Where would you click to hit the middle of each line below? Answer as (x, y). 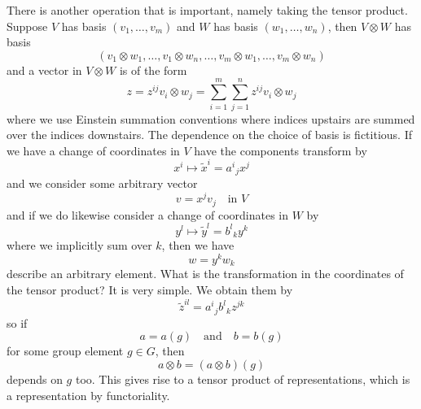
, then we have (198, 245)
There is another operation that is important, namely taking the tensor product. (207, 10)
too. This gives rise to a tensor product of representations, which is (243, 379)
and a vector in (44, 70)
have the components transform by (281, 150)
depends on (35, 379)
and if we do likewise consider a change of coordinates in (148, 214)
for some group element (65, 351)
